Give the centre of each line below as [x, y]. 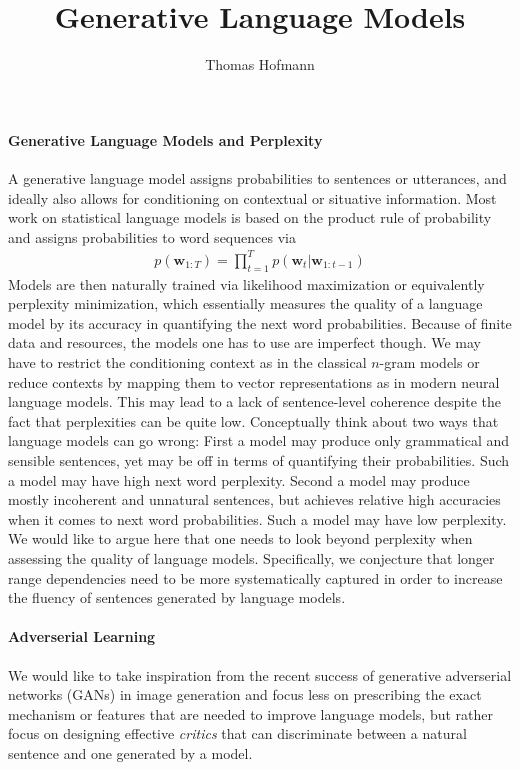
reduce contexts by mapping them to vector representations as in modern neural [254, 381]
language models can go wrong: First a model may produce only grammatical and [259, 440]
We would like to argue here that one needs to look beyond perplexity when [240, 538]
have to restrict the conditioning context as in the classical [187, 362]
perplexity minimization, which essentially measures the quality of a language [245, 303]
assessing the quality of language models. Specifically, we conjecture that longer [251, 557]
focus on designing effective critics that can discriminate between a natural [237, 733]
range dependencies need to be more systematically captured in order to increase [255, 577]
